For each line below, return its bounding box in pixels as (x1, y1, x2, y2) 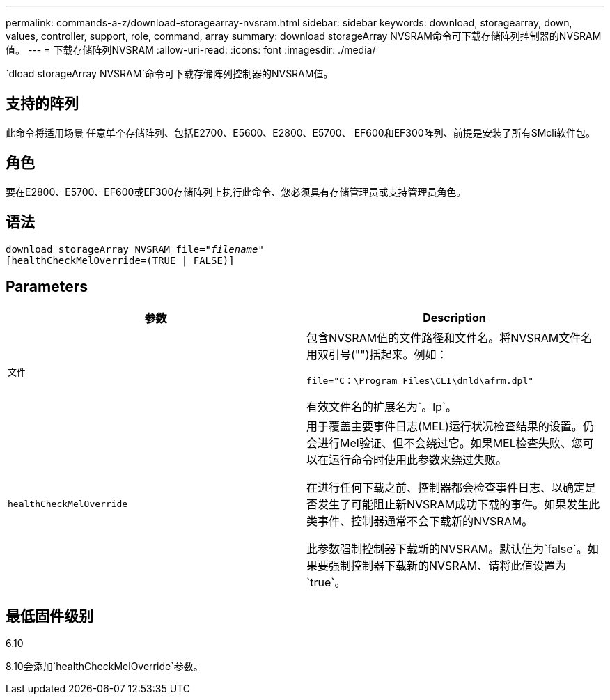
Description (423, 311, 486, 325)
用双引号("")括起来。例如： (306, 348, 448, 362)
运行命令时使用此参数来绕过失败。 (329, 453, 508, 467)
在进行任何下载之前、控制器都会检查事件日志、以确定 (306, 481, 586, 495)
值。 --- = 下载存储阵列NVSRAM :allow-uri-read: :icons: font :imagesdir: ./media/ (6, 44, 376, 56)
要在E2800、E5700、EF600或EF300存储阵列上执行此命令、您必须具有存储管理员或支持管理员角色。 (6, 185, 467, 198)
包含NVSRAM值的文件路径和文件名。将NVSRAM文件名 (306, 331, 593, 345)
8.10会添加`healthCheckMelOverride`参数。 (6, 660, 203, 673)
